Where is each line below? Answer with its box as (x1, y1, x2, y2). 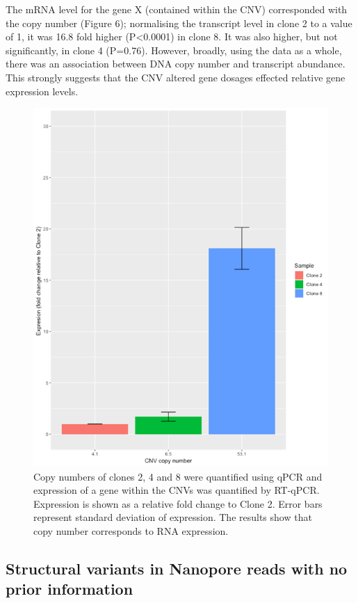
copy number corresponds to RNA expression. (33, 523, 229, 538)
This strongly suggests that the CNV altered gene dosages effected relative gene (6, 70, 345, 84)
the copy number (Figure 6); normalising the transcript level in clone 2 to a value (6, 15, 352, 30)
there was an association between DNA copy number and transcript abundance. (6, 56, 345, 71)
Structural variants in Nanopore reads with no (6, 557, 348, 579)
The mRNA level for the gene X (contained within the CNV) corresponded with (6, 2, 348, 16)
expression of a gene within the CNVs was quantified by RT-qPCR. (33, 483, 320, 497)
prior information (6, 578, 133, 600)
